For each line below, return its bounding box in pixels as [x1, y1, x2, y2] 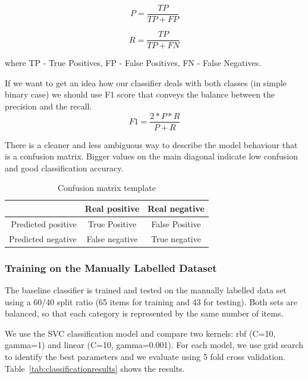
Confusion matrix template [57, 181, 156, 194]
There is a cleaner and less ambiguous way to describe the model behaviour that [5, 138, 298, 151]
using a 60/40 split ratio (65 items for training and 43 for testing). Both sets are [5, 295, 298, 308]
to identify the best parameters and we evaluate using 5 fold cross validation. [5, 350, 285, 362]
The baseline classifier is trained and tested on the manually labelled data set [5, 283, 287, 296]
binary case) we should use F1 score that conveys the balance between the [5, 88, 275, 101]
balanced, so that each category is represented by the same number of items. [5, 307, 284, 320]
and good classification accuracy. [5, 161, 124, 174]
